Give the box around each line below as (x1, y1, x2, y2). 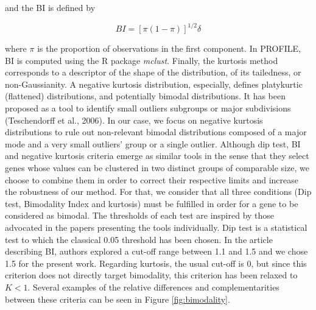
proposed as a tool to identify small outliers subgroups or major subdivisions (5, 102, 291, 114)
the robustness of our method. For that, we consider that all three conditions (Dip (5, 185, 312, 198)
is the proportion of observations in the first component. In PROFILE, (37, 42, 301, 55)
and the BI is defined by (5, 1, 96, 13)
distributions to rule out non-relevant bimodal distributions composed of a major (5, 125, 307, 138)
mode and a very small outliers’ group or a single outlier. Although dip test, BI (5, 137, 301, 150)
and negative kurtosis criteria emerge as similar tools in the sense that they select (5, 149, 309, 162)
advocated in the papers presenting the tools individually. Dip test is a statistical (5, 221, 307, 233)
